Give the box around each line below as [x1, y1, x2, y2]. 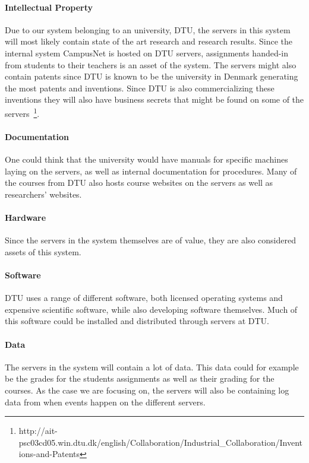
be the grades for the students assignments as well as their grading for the [5, 372, 275, 385]
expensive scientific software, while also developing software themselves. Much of [5, 303, 298, 315]
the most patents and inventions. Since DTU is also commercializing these [5, 81, 275, 94]
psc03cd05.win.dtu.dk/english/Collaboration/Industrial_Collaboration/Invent [18, 436, 303, 448]
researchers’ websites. [5, 188, 82, 200]
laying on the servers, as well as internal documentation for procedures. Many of [5, 164, 297, 177]
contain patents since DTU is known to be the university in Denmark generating [5, 70, 298, 83]
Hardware [5, 211, 46, 223]
